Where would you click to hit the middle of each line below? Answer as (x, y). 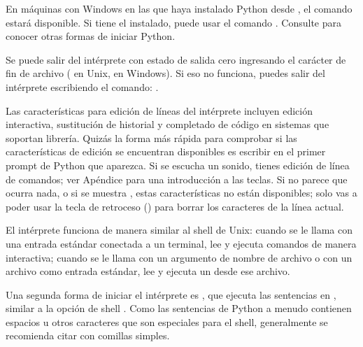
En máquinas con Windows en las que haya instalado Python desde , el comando (179, 8)
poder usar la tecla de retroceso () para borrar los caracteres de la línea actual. (175, 206)
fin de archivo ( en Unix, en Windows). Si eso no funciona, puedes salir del (165, 73)
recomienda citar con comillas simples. (88, 335)
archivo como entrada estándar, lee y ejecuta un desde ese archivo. (148, 271)
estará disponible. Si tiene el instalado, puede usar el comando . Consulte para (174, 22)
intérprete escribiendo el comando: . (82, 86)
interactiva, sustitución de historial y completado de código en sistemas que (168, 124)
